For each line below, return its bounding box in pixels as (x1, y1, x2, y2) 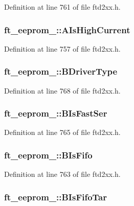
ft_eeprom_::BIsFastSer (4, 107, 107, 120)
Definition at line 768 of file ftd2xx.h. (4, 85, 121, 96)
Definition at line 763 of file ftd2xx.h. (4, 169, 121, 179)
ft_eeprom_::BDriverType (4, 65, 118, 78)
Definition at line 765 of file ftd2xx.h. (4, 127, 121, 138)
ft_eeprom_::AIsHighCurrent (4, 23, 130, 36)
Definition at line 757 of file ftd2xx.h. (4, 43, 121, 54)
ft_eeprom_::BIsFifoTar (4, 190, 107, 203)
